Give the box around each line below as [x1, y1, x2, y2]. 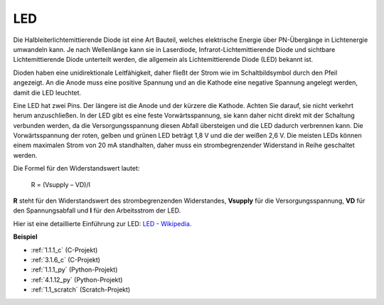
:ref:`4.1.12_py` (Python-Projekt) [31, 275, 123, 284]
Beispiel [13, 232, 38, 241]
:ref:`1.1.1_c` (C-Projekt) [31, 245, 98, 254]
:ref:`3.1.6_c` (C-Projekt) [31, 255, 101, 264]
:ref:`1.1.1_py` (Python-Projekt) [31, 265, 118, 274]
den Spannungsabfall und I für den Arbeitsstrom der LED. [13, 206, 181, 215]
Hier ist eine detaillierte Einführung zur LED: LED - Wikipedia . [13, 219, 192, 228]
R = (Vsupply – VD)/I [31, 180, 90, 188]
